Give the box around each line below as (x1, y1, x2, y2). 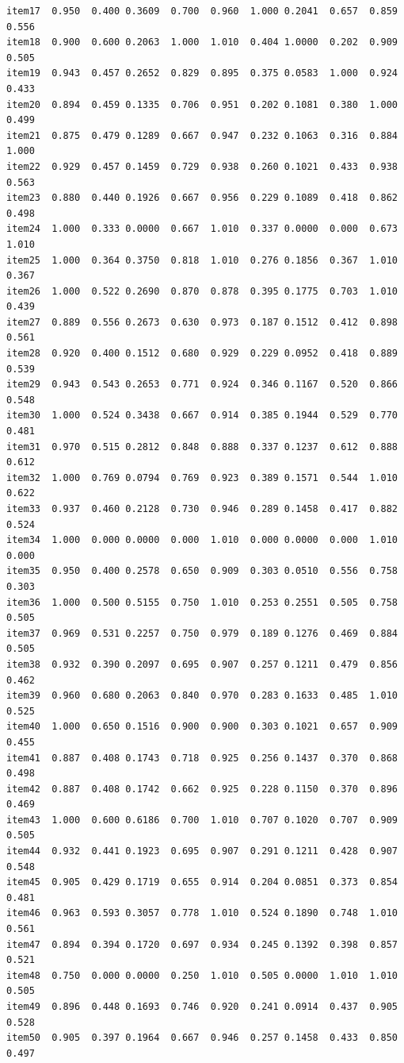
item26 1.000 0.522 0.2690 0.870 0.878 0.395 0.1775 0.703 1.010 (6, 285, 398, 297)
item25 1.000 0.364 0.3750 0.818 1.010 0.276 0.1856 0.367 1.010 (6, 254, 398, 266)
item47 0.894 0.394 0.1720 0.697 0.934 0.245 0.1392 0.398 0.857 (6, 938, 398, 950)
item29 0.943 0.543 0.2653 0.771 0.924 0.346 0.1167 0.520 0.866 (6, 379, 398, 391)
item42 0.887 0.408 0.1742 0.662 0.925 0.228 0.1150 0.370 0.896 (6, 783, 398, 795)
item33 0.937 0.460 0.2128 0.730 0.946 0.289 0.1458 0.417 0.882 (6, 503, 398, 514)
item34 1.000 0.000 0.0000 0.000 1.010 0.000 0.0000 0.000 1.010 (6, 534, 398, 546)
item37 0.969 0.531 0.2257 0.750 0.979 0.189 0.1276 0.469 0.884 (6, 627, 398, 639)
